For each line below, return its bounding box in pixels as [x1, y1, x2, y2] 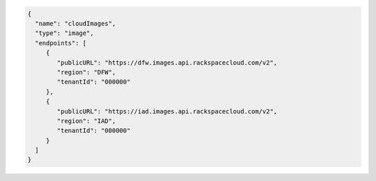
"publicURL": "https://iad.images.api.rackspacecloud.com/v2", [56, 107, 278, 115]
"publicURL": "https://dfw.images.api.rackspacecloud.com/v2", [56, 58, 278, 66]
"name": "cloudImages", [35, 19, 116, 27]
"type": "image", [35, 29, 94, 38]
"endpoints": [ [35, 39, 87, 47]
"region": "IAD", [56, 117, 116, 125]
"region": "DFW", [56, 68, 116, 76]
